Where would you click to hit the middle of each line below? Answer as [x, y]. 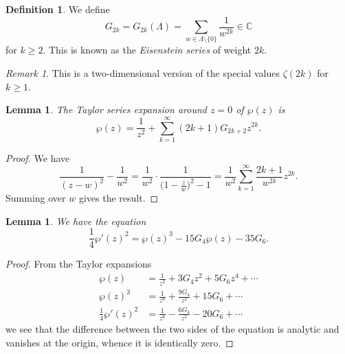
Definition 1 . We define [58, 9]
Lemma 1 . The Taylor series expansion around [106, 109]
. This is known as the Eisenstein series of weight [147, 50]
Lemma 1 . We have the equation [76, 221]
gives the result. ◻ [119, 198]
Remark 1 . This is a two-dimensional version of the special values [143, 72]
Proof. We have [38, 157]
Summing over [36, 198]
